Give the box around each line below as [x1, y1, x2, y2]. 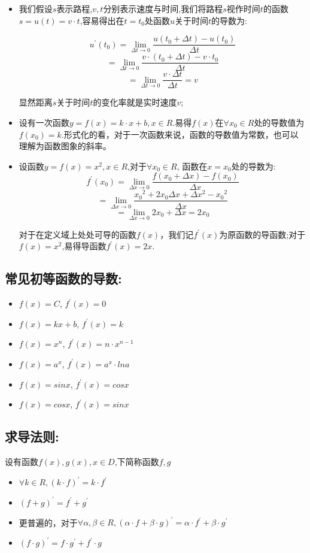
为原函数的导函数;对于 [219, 228, 306, 240]
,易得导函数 [62, 240, 107, 252]
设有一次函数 [19, 116, 69, 128]
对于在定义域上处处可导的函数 [19, 228, 136, 240]
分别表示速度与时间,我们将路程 [103, 2, 223, 14]
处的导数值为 [254, 116, 305, 128]
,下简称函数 [114, 455, 159, 467]
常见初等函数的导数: [5, 269, 122, 288]
